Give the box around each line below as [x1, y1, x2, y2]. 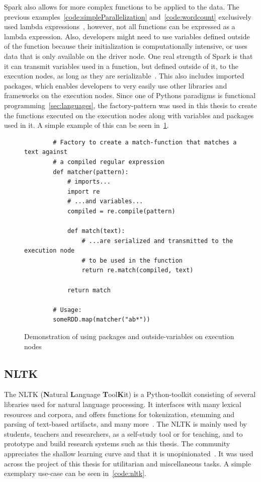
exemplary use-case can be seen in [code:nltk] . [4, 468, 146, 478]
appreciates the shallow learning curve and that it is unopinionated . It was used [4, 448, 253, 458]
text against [24, 148, 67, 156]
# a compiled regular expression [53, 158, 165, 166]
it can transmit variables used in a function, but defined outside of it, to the [4, 60, 238, 71]
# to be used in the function [81, 257, 183, 264]
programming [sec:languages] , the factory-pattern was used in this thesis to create [4, 100, 257, 110]
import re [67, 188, 100, 195]
